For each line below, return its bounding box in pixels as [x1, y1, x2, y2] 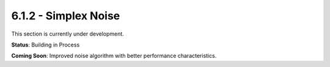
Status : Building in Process [11, 41, 80, 48]
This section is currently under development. [11, 30, 125, 37]
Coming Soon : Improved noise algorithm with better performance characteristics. [11, 52, 217, 60]
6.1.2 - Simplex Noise [11, 9, 120, 22]
